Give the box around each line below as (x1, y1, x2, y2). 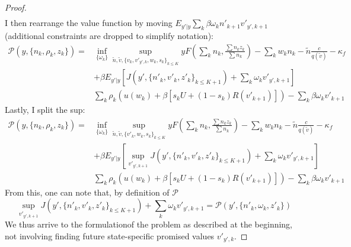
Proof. (5, 1, 27, 13)
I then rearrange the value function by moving (5, 17, 173, 29)
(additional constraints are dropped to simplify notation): (5, 29, 213, 41)
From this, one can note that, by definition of (5, 186, 170, 198)
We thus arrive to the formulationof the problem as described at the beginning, (5, 218, 293, 230)
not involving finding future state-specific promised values (5, 229, 215, 242)
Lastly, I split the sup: (5, 103, 85, 116)
